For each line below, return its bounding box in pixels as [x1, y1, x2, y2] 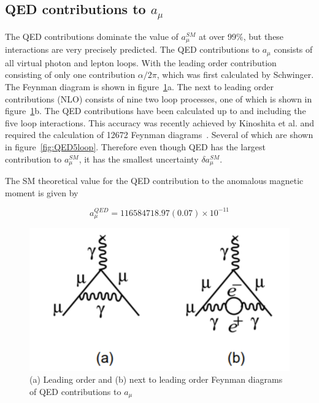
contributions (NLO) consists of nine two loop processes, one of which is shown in [5, 92, 312, 105]
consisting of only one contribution [5, 68, 136, 81]
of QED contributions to [29, 385, 121, 397]
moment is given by [5, 186, 79, 199]
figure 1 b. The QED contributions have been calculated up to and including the [5, 104, 306, 117]
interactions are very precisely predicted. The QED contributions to [5, 43, 260, 56]
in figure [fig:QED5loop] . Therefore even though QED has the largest [5, 140, 266, 153]
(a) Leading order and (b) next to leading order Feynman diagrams [29, 373, 283, 386]
